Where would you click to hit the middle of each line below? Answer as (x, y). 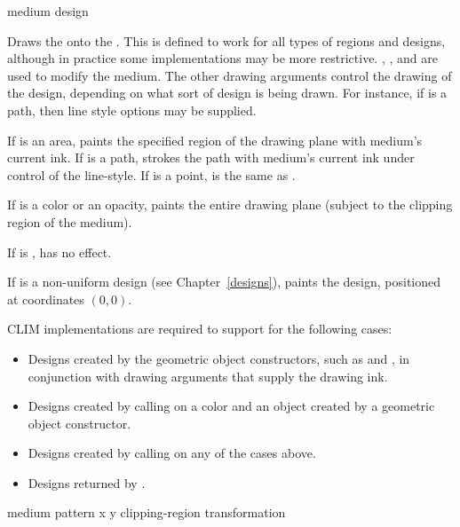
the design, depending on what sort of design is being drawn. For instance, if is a (227, 93)
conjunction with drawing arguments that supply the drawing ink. (208, 376)
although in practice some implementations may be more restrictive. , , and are (222, 58)
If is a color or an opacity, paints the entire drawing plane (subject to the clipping (230, 205)
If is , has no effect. (59, 252)
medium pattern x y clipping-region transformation (147, 512)
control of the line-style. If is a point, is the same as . (151, 174)
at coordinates (46, 299)
